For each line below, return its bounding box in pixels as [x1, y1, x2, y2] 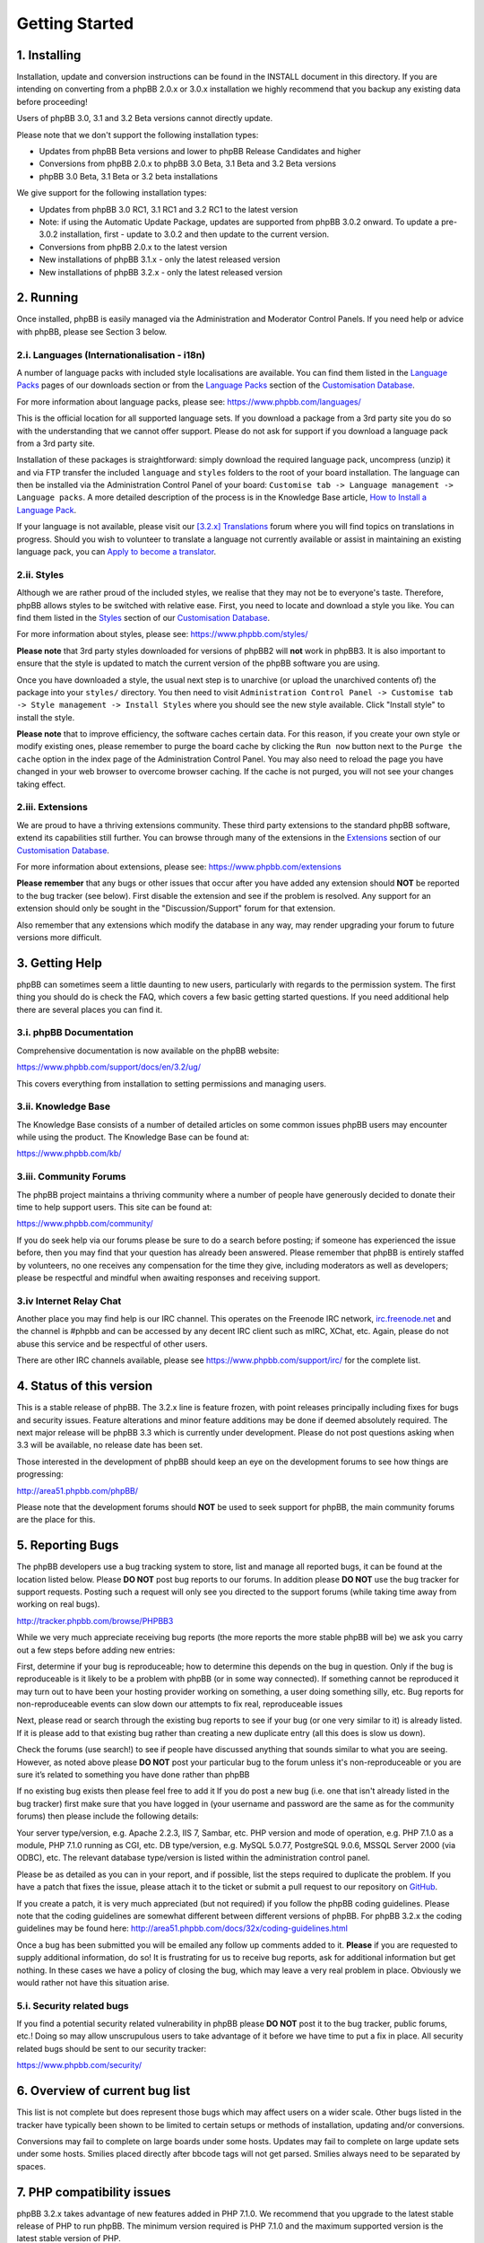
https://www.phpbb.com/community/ [16, 1218, 154, 1229]
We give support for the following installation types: [16, 188, 207, 198]
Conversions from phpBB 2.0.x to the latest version [39, 241, 228, 252]
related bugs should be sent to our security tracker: [16, 2043, 207, 2054]
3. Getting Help [16, 956, 103, 971]
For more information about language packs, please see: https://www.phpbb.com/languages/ [16, 396, 362, 407]
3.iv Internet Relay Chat [16, 1295, 122, 1307]
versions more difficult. [16, 931, 102, 942]
